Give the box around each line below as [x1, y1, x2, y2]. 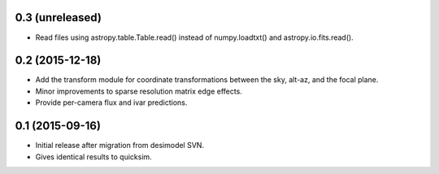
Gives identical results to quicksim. [35, 151, 152, 162]
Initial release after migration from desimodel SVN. [35, 141, 205, 150]
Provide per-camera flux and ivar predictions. [35, 98, 188, 107]
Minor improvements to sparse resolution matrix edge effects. [35, 86, 243, 96]
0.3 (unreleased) [15, 11, 102, 24]
